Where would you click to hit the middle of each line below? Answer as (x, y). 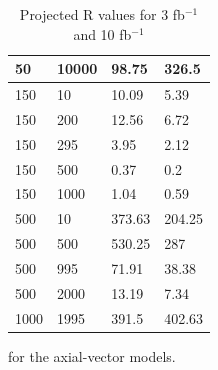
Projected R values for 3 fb (102, 14)
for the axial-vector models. (92, 355)
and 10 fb (102, 33)
